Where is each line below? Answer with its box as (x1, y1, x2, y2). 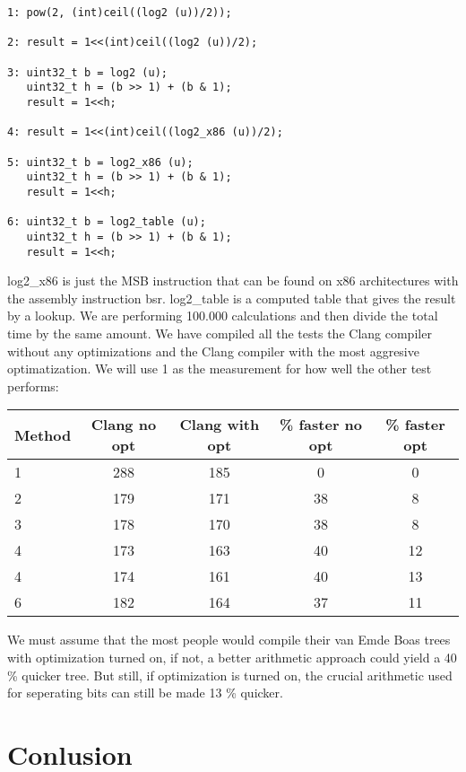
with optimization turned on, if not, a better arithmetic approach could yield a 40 (7, 647, 457, 666)
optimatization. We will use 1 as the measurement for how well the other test (7, 359, 432, 378)
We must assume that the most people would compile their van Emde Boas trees (7, 630, 451, 649)
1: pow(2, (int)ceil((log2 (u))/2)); (7, 6, 232, 19)
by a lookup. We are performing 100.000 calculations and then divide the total (7, 306, 438, 325)
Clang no (91, 414, 157, 435)
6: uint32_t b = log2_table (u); (7, 215, 206, 229)
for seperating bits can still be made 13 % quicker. (7, 683, 283, 702)
